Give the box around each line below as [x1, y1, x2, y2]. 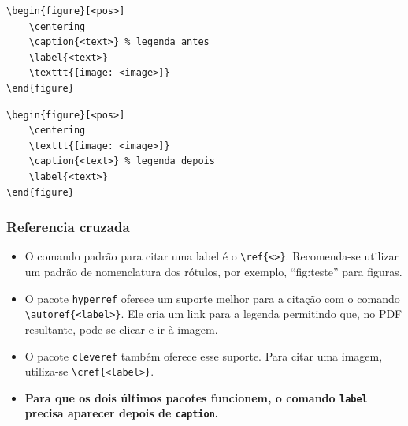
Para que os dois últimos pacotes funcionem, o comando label [24, 389, 368, 405]
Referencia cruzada [6, 217, 130, 237]
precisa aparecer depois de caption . [24, 405, 219, 421]
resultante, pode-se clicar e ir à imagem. [24, 320, 218, 337]
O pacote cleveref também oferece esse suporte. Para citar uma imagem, [24, 347, 383, 364]
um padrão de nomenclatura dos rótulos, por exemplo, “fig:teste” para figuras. [24, 263, 402, 279]
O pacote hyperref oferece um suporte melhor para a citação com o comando [24, 290, 400, 306]
